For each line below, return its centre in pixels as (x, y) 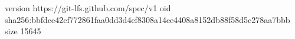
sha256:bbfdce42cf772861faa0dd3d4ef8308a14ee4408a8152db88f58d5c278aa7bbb (147, 19)
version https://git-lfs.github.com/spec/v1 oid (88, 8)
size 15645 (23, 31)
